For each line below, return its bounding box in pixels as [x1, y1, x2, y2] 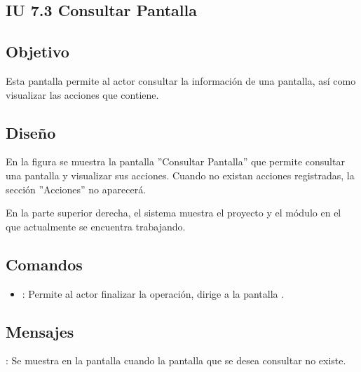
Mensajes [6, 320, 74, 342]
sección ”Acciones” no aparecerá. [6, 181, 147, 196]
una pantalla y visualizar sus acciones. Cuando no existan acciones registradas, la [6, 167, 355, 182]
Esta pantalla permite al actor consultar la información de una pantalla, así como [6, 73, 356, 88]
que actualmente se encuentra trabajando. [6, 219, 186, 233]
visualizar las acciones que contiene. [6, 87, 159, 102]
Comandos [6, 253, 83, 275]
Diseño [6, 121, 56, 143]
